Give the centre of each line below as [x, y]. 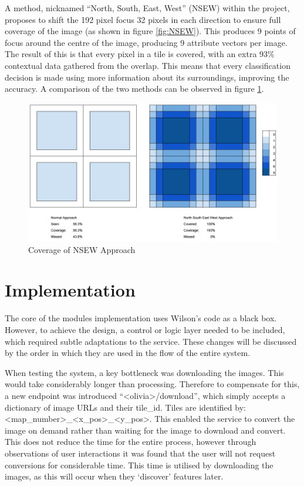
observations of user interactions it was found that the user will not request [140, 453]
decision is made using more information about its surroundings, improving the [147, 77]
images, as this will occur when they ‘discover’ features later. [114, 476]
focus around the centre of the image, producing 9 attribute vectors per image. [146, 42]
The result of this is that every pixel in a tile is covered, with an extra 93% [140, 54]
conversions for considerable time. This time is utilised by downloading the [139, 465]
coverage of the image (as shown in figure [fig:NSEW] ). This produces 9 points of [150, 31]
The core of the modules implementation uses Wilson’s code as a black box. [141, 318]
